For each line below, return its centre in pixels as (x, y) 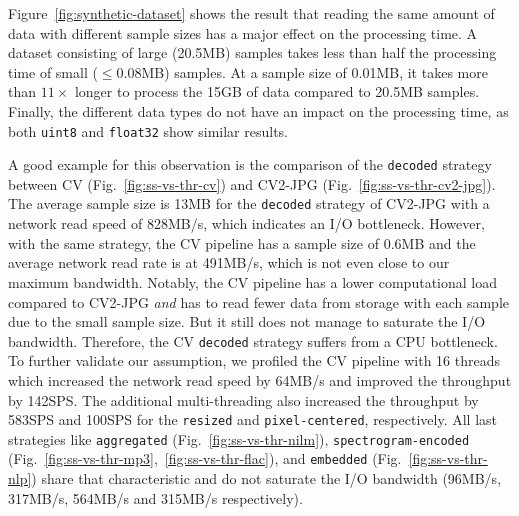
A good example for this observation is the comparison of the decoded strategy (250, 164)
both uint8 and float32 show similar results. (148, 130)
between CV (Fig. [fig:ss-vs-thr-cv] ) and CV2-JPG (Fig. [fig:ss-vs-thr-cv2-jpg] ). (252, 183)
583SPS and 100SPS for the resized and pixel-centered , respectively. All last (252, 419)
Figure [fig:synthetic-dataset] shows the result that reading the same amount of (251, 13)
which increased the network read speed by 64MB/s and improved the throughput (260, 379)
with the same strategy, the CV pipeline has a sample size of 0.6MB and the (242, 242)
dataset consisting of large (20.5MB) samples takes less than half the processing (252, 52)
